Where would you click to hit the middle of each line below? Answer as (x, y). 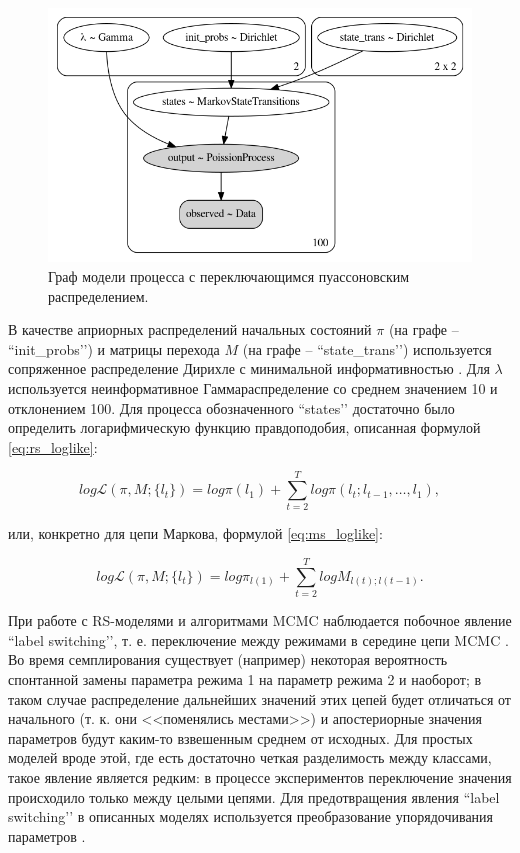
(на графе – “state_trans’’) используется (367, 348)
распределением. (98, 295)
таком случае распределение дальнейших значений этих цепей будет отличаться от (259, 698)
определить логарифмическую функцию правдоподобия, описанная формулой (244, 427)
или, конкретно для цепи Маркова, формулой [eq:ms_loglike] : (195, 533)
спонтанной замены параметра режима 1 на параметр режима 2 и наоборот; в (245, 678)
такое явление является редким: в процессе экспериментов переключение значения (260, 776)
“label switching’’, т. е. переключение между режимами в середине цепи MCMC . (258, 639)
